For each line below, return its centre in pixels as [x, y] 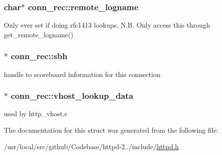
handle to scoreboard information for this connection [82, 74]
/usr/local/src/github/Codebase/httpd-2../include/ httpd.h [91, 146]
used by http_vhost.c [36, 114]
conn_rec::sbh [39, 56]
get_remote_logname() [39, 34]
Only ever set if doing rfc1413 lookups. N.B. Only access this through [107, 25]
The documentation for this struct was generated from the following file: [111, 130]
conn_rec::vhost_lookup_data [72, 96]
